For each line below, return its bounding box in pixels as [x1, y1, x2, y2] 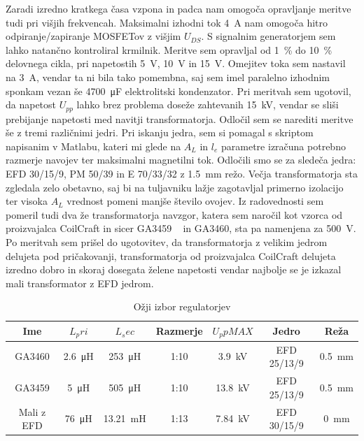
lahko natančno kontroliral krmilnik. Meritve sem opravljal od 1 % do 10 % [6, 42, 332, 57]
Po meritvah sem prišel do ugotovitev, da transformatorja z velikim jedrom [6, 234, 328, 249]
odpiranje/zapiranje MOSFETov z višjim [6, 29, 181, 43]
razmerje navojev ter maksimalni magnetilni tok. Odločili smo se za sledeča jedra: [6, 152, 356, 167]
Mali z [18, 404, 46, 419]
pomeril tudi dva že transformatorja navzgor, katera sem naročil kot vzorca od [6, 207, 343, 222]
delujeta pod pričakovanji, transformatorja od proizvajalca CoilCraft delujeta [6, 248, 336, 263]
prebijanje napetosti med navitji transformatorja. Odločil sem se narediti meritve [6, 111, 353, 126]
